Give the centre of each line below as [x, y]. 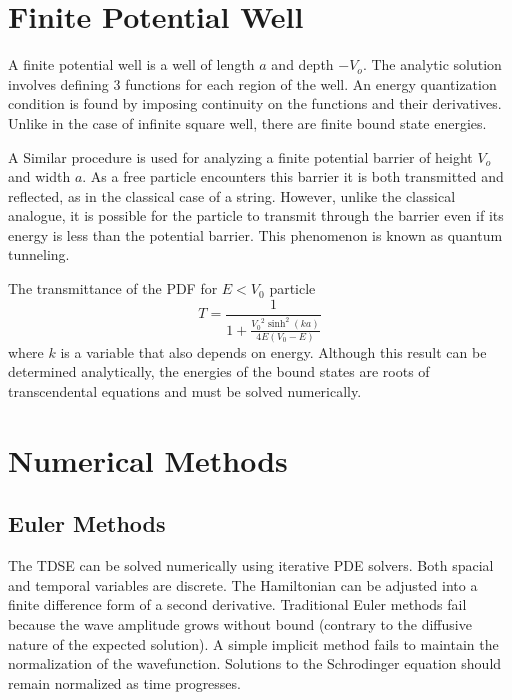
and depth [302, 64]
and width [39, 176]
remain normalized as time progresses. [124, 682]
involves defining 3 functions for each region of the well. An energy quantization [252, 83]
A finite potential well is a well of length [131, 64]
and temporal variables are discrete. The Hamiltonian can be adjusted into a [243, 584]
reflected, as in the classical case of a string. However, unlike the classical [232, 195]
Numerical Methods [148, 459]
